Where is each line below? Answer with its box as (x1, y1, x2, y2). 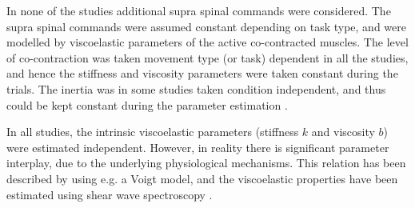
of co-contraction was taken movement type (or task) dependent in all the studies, (6, 49, 409, 66)
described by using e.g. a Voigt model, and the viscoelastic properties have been (6, 170, 398, 186)
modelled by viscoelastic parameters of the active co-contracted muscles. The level (6, 34, 409, 50)
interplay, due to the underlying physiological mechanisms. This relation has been (6, 154, 406, 171)
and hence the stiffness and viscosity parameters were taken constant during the (6, 65, 398, 82)
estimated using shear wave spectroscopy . (6, 186, 213, 202)
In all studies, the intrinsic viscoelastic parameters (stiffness (6, 123, 299, 140)
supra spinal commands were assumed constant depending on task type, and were (6, 18, 406, 34)
